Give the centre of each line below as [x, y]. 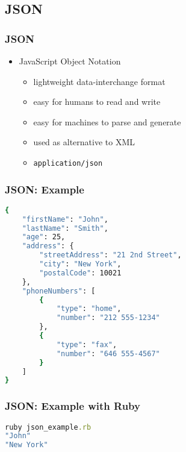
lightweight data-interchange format [99, 81]
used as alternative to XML [84, 142]
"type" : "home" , [89, 309]
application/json [68, 163]
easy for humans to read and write [97, 102]
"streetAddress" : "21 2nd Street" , [110, 255]
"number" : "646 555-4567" [108, 353]
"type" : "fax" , [87, 344]
